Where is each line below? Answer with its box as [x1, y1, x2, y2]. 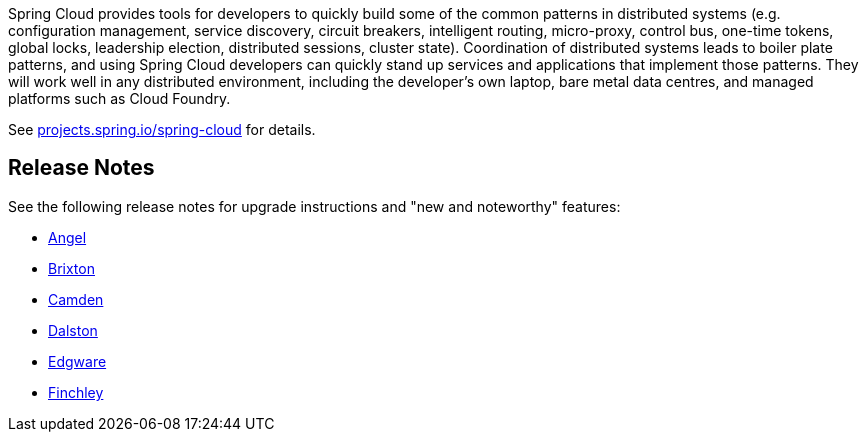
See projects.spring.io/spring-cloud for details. [8, 121, 316, 138]
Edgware [48, 352, 107, 370]
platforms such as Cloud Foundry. [8, 90, 231, 107]
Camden [48, 290, 104, 308]
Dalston [48, 321, 98, 339]
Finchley [48, 383, 104, 401]
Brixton [48, 259, 95, 277]
